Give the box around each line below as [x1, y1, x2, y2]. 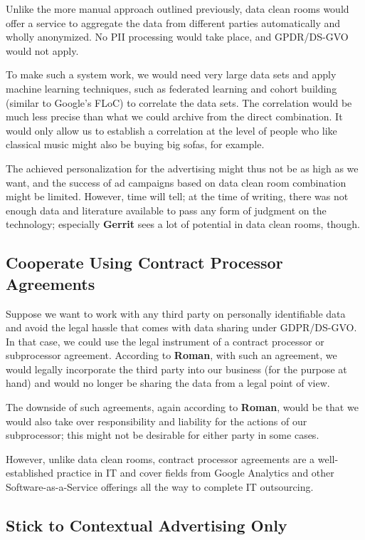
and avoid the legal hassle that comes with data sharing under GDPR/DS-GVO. [6, 320, 357, 335]
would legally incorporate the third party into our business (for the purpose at [6, 361, 347, 376]
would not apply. [6, 43, 79, 58]
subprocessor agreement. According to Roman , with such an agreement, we [6, 348, 337, 363]
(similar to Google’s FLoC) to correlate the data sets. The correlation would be [6, 95, 352, 110]
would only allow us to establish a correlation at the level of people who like [6, 123, 337, 137]
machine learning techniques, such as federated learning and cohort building [6, 81, 337, 95]
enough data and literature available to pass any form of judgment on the [6, 202, 327, 217]
